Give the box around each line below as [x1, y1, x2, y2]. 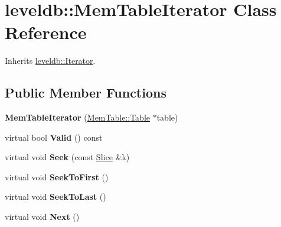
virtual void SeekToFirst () [5, 170, 109, 183]
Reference [5, 20, 87, 44]
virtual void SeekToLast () [5, 190, 106, 203]
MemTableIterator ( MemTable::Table [5, 111, 150, 124]
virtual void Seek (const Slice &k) [5, 151, 130, 163]
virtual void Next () [5, 210, 80, 223]
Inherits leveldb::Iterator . [5, 54, 96, 67]
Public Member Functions [5, 83, 166, 102]
